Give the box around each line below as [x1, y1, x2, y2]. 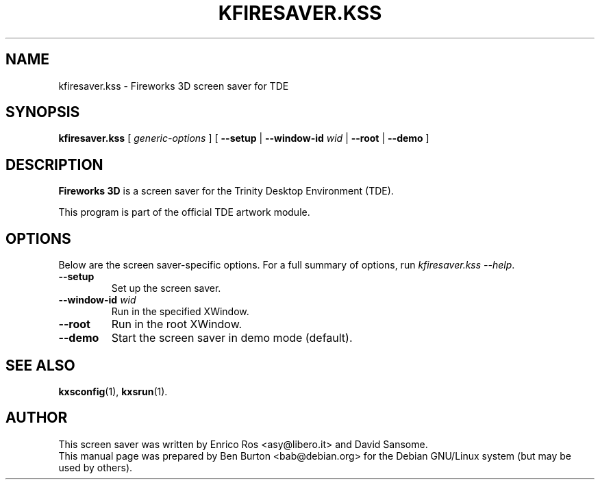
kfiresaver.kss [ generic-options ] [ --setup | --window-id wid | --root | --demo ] [58, 132, 429, 145]
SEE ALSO [5, 356, 75, 374]
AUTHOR [5, 409, 68, 427]
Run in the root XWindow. [111, 317, 242, 332]
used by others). [58, 461, 133, 473]
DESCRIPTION [5, 156, 103, 173]
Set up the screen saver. [111, 282, 221, 295]
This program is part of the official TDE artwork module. [58, 206, 310, 219]
